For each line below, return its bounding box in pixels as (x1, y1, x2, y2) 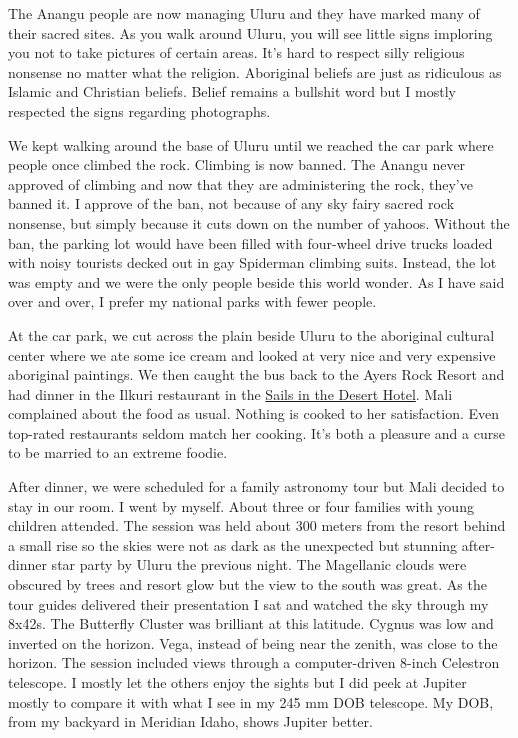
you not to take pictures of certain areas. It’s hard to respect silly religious (8, 42, 465, 63)
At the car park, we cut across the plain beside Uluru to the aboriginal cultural (8, 324, 495, 345)
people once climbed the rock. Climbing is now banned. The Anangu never (8, 154, 466, 175)
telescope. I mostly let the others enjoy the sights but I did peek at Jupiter (8, 672, 467, 692)
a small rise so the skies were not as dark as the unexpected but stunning (8, 534, 458, 555)
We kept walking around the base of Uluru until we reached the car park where (8, 134, 494, 155)
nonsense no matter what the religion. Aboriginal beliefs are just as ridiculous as (8, 61, 502, 82)
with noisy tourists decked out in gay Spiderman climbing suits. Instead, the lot (8, 252, 497, 273)
